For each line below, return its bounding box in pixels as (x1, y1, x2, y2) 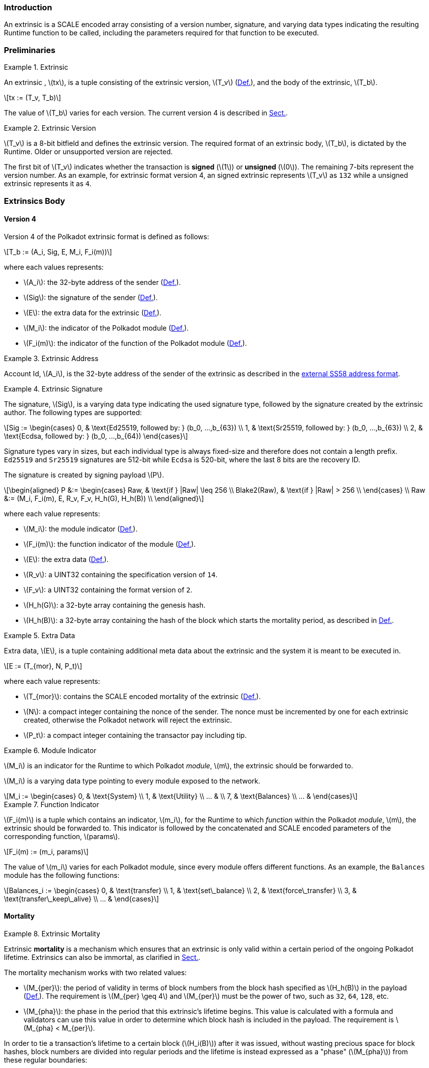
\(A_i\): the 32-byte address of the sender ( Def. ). (24, 278, 181, 286)
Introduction (4, 2, 52, 12)
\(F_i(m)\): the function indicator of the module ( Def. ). (24, 539, 196, 548)
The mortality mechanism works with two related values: (4, 968, 187, 977)
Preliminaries (4, 45, 56, 55)
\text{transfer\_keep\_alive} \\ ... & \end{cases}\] (4, 894, 159, 903)
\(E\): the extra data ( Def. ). (24, 555, 109, 563)
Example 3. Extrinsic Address (4, 354, 99, 363)
